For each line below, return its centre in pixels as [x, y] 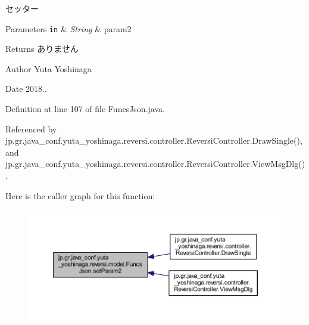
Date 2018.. [26, 89]
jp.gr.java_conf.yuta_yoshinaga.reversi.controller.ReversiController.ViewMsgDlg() [155, 164]
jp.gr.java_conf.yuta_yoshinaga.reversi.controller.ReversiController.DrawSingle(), [154, 140]
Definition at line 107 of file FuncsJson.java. [85, 109]
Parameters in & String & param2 [68, 28]
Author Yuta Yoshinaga [49, 68]
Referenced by [31, 129]
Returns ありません [42, 49]
